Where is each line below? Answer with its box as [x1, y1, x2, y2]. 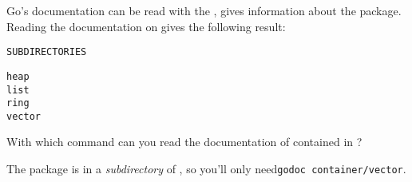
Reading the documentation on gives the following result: [6, 18, 286, 34]
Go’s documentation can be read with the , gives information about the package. [6, 2, 402, 18]
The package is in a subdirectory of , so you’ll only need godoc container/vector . [6, 160, 406, 177]
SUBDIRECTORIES [6, 46, 87, 58]
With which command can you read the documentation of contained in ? [6, 133, 362, 150]
